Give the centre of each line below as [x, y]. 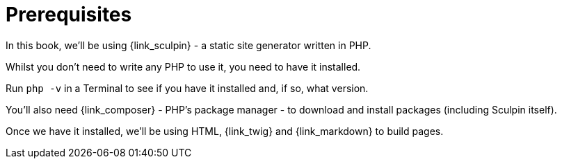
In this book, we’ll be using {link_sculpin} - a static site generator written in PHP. [188, 45]
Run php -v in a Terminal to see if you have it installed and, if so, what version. [187, 88]
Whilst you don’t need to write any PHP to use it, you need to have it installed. [183, 66]
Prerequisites [69, 15]
